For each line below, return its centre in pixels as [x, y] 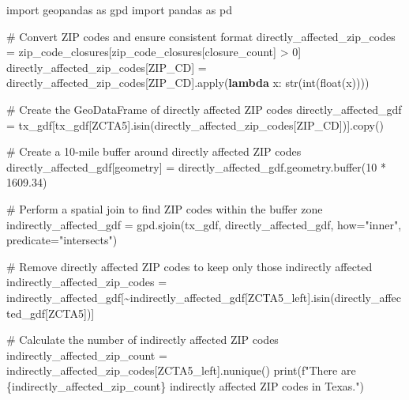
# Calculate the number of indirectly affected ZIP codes [143, 340]
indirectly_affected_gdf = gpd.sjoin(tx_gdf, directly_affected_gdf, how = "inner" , [204, 224]
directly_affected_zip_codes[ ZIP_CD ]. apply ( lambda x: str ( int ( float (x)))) [188, 83]
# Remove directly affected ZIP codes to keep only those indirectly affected [189, 266]
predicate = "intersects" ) [62, 240]
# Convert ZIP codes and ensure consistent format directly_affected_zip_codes [201, 36]
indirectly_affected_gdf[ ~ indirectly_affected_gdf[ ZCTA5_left [157, 297]
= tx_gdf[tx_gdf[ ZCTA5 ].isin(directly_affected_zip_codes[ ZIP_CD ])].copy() [195, 125]
